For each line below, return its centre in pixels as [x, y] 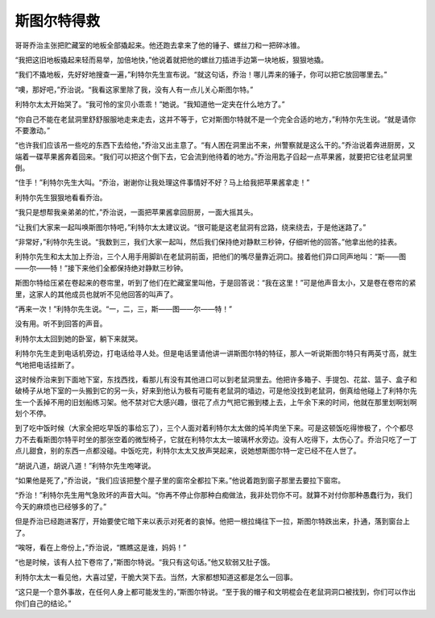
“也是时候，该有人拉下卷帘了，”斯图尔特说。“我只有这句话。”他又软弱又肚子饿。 [145, 562]
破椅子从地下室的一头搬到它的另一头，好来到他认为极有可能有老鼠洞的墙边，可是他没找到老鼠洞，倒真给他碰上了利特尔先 [216, 390]
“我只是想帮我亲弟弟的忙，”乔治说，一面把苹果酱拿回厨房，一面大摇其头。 [136, 212]
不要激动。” [33, 130]
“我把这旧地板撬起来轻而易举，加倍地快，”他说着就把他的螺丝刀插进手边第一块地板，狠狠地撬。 [172, 60]
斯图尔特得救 [58, 21]
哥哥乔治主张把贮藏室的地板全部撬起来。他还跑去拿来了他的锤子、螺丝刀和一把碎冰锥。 [159, 45]
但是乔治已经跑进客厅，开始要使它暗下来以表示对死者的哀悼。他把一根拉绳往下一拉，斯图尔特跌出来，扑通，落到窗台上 [212, 521]
